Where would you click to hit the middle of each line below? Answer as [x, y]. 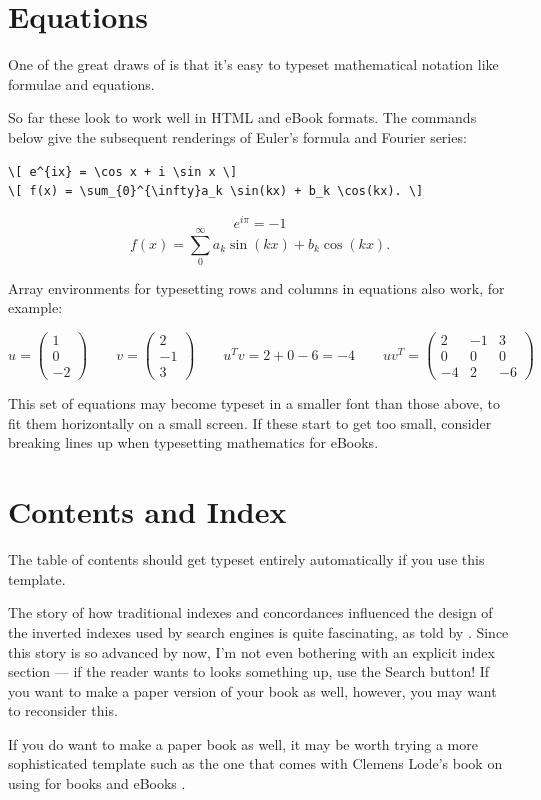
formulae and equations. [81, 83]
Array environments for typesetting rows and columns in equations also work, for [256, 287]
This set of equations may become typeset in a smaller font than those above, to [254, 403]
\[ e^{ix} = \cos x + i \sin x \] [123, 171]
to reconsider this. [63, 710]
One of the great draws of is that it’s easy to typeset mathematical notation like [253, 64]
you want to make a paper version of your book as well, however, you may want [252, 690]
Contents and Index [147, 511]
